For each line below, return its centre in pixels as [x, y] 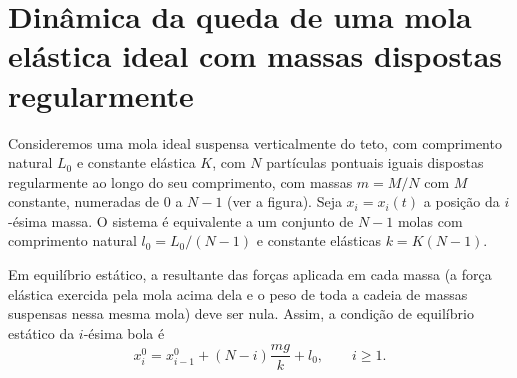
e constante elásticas [319, 240]
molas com [430, 220]
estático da [41, 332]
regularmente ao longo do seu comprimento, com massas [180, 181]
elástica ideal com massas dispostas [255, 55]
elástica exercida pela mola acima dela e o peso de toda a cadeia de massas [238, 293]
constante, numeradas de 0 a [95, 201]
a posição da [461, 201]
